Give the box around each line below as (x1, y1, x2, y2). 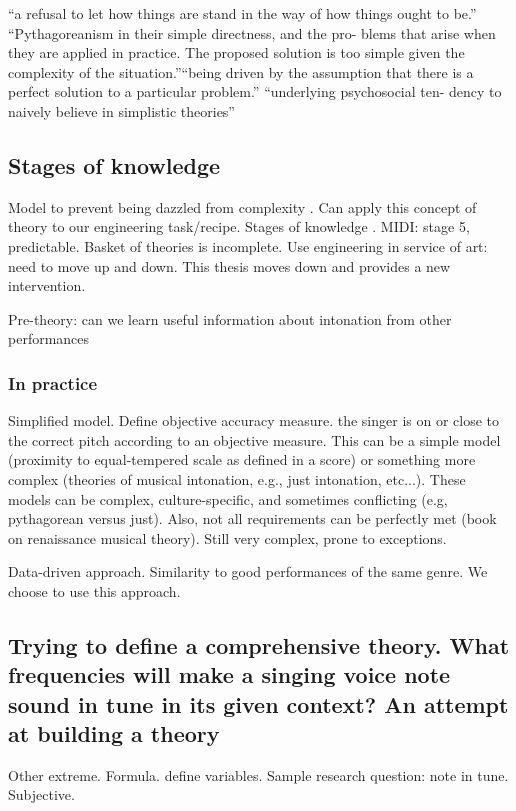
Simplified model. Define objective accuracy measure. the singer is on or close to (8, 410, 500, 431)
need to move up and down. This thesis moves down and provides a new (8, 255, 451, 276)
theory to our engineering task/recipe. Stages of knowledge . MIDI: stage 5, (8, 216, 470, 237)
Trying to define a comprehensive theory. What (8, 629, 510, 660)
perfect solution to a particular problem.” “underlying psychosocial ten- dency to (8, 81, 502, 102)
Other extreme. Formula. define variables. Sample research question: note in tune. (8, 764, 509, 785)
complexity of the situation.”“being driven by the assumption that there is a (8, 61, 474, 82)
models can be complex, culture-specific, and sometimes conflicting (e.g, (8, 488, 448, 509)
